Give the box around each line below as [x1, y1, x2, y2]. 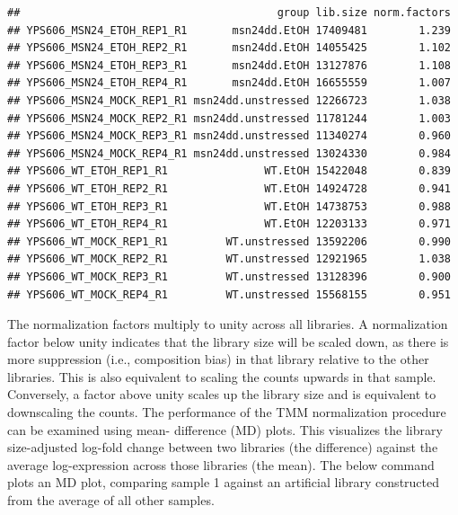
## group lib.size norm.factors [7, 6, 451, 19]
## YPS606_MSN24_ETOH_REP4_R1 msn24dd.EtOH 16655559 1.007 [7, 76, 451, 90]
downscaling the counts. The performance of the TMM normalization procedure [7, 403, 446, 422]
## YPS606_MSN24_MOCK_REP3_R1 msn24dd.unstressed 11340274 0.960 [7, 129, 451, 143]
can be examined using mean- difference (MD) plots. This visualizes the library [7, 420, 443, 439]
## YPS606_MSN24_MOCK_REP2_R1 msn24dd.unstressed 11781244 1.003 [7, 111, 451, 125]
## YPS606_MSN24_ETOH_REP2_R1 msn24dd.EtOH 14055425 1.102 [7, 41, 451, 55]
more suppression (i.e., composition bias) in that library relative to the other [7, 350, 429, 368]
